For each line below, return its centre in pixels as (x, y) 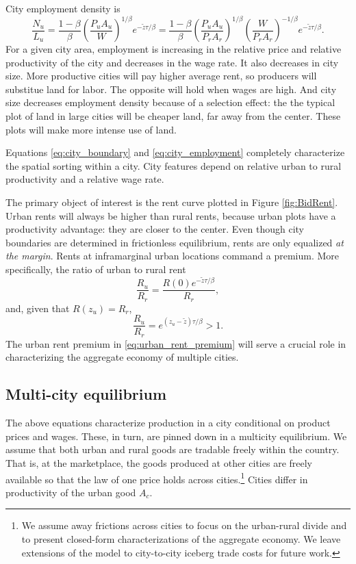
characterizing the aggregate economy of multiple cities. (122, 357)
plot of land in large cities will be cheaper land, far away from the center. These (173, 116)
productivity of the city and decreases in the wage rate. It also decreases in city (172, 62)
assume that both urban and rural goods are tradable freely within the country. (173, 449)
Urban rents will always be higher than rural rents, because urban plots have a (171, 215)
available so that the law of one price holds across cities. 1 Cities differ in (157, 478)
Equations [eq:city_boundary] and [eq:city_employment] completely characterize (175, 152)
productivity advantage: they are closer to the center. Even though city (155, 229)
